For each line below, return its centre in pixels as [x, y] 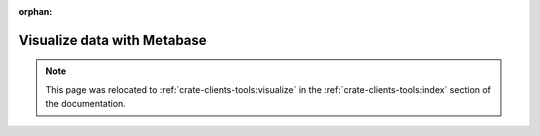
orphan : [35, 11]
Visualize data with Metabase [112, 40]
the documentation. [86, 104]
